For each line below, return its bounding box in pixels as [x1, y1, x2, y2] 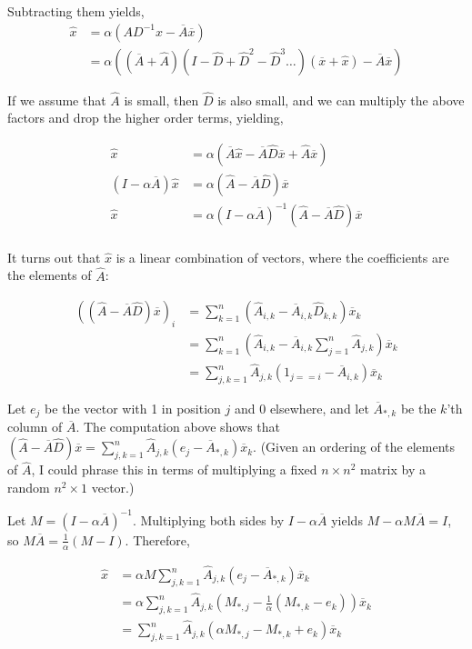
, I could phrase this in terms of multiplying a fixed [31, 460, 317, 479]
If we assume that [7, 90, 106, 109]
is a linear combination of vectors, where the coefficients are [115, 247, 449, 266]
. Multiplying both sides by [132, 510, 285, 529]
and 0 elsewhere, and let [235, 399, 369, 417]
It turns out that [7, 247, 101, 266]
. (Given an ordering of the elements [253, 437, 455, 456]
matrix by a [360, 460, 426, 479]
